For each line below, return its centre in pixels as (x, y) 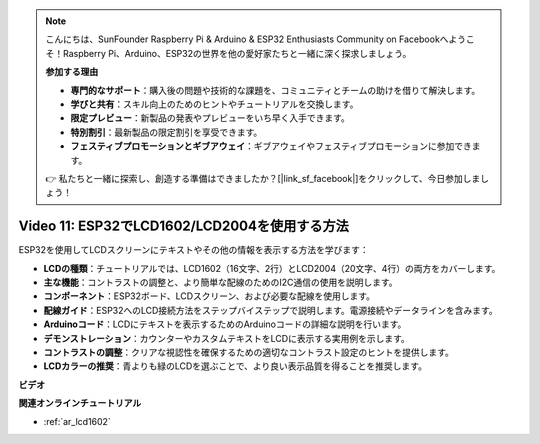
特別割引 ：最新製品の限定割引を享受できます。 (166, 132)
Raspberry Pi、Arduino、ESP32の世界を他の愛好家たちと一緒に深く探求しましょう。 (237, 53)
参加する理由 (72, 72)
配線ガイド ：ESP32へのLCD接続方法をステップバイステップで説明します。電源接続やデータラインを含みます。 (271, 310)
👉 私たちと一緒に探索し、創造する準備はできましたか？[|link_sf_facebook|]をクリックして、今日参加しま (263, 178)
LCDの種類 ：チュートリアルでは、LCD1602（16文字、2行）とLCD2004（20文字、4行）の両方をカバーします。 (272, 268)
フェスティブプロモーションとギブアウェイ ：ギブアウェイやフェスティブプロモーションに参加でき (271, 146)
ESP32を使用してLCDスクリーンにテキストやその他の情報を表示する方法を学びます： (193, 250)
